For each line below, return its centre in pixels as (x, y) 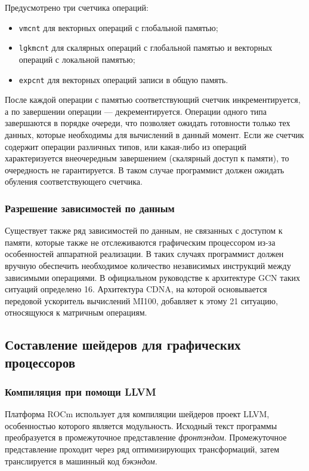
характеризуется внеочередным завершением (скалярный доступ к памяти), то (147, 158)
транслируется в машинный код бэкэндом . (81, 461)
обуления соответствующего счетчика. (74, 181)
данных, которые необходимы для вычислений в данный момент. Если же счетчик (154, 134)
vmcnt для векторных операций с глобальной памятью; (118, 27)
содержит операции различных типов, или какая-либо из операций (126, 146)
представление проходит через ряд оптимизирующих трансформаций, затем (142, 449)
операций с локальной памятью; (77, 59)
